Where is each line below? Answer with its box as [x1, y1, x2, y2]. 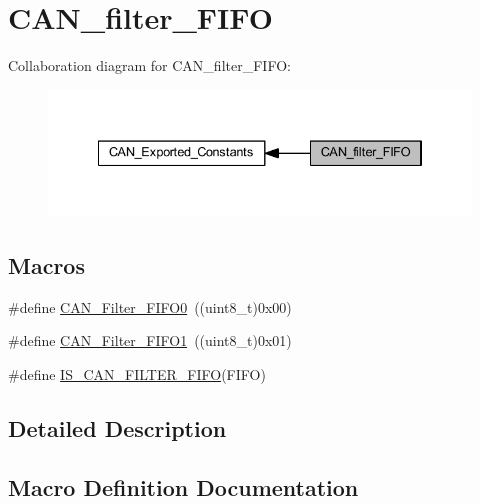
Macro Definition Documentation [8, 471, 359, 502]
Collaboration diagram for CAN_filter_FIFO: [8, 55, 291, 76]
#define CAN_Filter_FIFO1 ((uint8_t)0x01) [8, 330, 292, 351]
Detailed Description [8, 413, 227, 443]
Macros [8, 250, 85, 281]
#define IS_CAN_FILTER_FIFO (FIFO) [8, 364, 266, 385]
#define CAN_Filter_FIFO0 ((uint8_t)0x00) [8, 296, 292, 317]
